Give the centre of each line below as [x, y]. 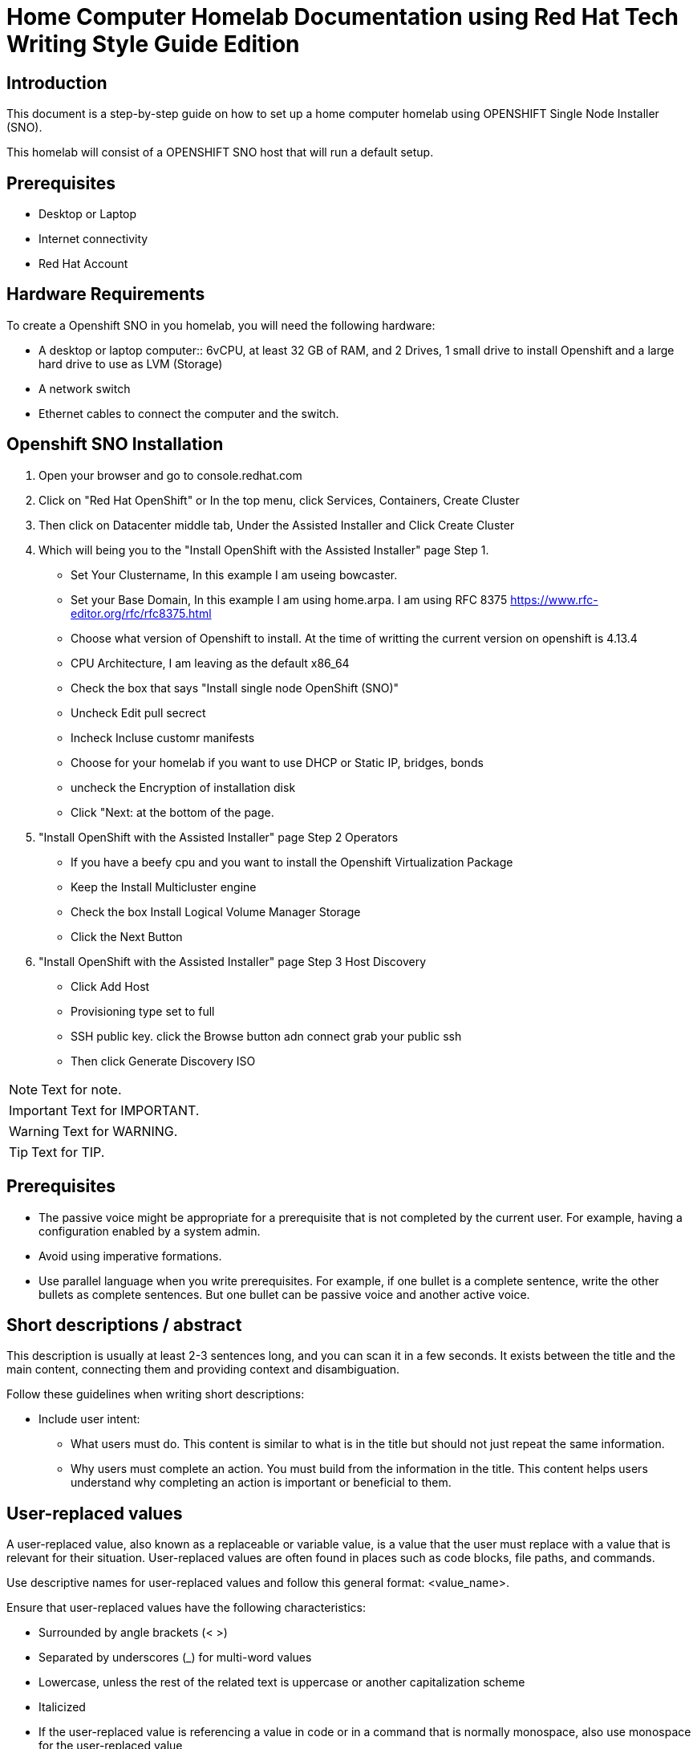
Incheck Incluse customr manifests [163, 737]
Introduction [57, 83]
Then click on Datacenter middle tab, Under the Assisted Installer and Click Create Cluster [277, 525]
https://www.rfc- [554, 599]
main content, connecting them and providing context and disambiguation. [203, 1370]
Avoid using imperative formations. [130, 1256]
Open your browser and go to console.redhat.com [170, 475]
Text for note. [81, 1089]
